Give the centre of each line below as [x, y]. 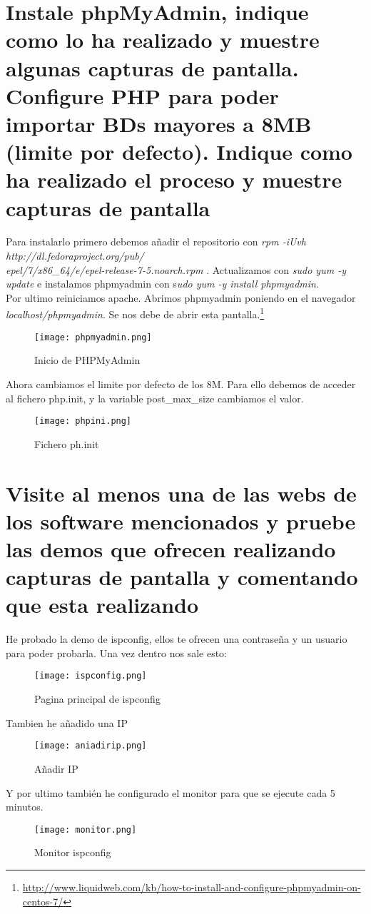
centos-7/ [43, 901]
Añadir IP [56, 768]
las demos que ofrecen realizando [171, 548]
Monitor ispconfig [73, 852]
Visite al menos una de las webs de [181, 493]
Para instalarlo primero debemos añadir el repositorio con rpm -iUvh [156, 242]
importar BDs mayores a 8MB [159, 123]
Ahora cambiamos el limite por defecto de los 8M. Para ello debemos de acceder [181, 384]
